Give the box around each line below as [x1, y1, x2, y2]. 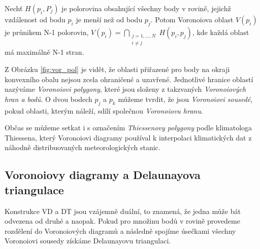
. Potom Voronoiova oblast [150, 14, 234, 24]
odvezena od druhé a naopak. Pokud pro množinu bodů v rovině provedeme [5, 216, 240, 226]
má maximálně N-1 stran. [5, 47, 84, 57]
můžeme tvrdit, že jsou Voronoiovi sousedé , [118, 93, 253, 104]
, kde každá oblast [192, 26, 249, 37]
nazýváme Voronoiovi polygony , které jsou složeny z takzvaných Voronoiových [5, 84, 246, 94]
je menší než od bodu [76, 14, 143, 24]
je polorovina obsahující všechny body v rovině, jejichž [61, 3, 231, 13]
